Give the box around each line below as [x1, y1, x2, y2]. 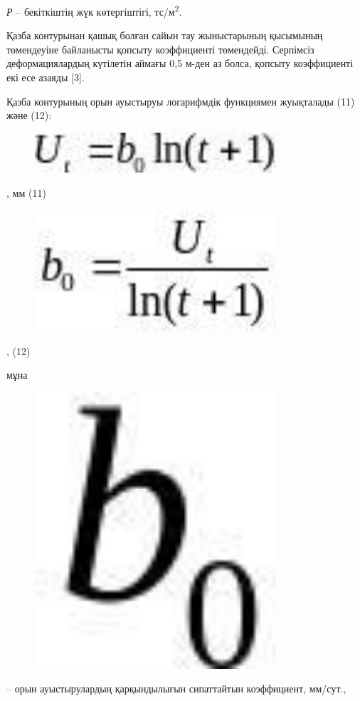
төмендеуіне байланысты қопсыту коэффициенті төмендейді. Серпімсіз [6, 41, 314, 56]
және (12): [6, 108, 52, 123]
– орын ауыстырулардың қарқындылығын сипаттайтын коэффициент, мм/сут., [6, 681, 346, 696]
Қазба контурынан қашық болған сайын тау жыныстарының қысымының [6, 28, 323, 43]
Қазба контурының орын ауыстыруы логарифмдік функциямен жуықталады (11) [6, 93, 355, 108]
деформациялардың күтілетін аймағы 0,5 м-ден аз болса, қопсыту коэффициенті [6, 56, 354, 71]
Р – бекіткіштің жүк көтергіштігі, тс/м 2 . [6, 2, 182, 19]
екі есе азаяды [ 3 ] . [6, 70, 85, 85]
